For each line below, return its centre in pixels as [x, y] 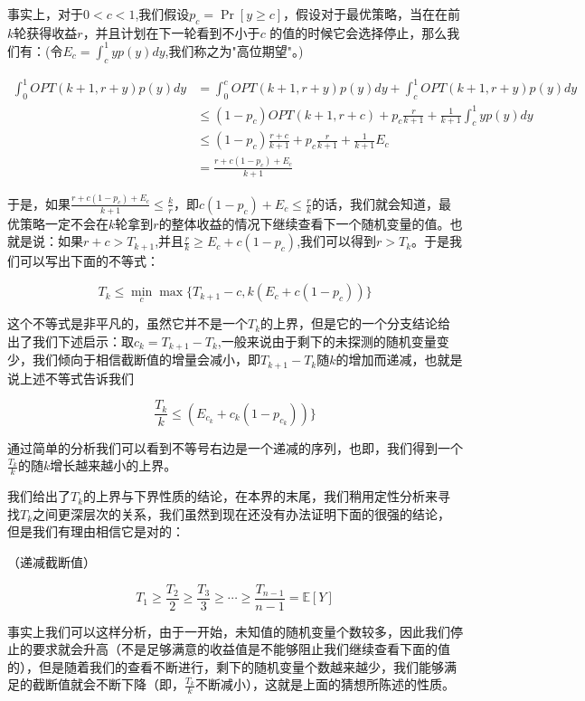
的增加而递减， [380, 360]
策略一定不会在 [64, 223]
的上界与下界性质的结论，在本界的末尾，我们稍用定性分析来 [261, 496]
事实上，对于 [45, 14]
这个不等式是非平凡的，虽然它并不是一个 [127, 323]
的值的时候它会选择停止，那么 [359, 32]
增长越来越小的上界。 [113, 465]
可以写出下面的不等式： [89, 261]
